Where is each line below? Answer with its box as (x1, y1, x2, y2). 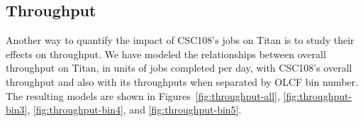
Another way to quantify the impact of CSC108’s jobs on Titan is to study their (6, 33, 354, 48)
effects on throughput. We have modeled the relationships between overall (6, 46, 326, 61)
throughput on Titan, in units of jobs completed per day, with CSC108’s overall (6, 60, 352, 75)
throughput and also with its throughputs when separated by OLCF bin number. (6, 74, 359, 89)
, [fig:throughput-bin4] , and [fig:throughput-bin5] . (27, 102, 242, 117)
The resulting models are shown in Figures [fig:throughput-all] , (6, 88, 280, 103)
